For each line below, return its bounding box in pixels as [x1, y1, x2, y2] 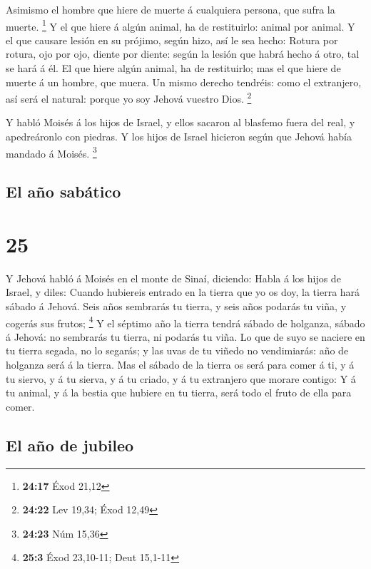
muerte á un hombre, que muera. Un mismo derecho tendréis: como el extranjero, [6, 74, 362, 89]
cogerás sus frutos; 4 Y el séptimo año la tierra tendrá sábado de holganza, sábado [6, 313, 365, 330]
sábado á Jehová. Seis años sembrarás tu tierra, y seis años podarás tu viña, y [6, 299, 347, 313]
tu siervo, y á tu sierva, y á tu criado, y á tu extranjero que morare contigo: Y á [6, 371, 356, 386]
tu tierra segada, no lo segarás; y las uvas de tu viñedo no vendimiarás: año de [6, 343, 349, 358]
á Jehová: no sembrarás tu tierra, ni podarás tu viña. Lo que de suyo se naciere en [6, 329, 365, 344]
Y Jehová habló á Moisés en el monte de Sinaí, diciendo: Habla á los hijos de [6, 270, 341, 285]
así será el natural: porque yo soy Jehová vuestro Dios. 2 [6, 89, 252, 106]
